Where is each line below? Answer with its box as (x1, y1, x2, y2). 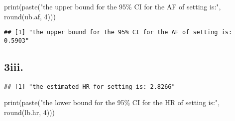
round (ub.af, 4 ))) (4, 11, 56, 21)
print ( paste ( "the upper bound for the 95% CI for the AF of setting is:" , (4, 1, 221, 11)
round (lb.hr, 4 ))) (4, 107, 55, 117)
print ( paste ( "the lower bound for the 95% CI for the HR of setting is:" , (4, 97, 220, 108)
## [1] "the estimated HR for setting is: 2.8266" (4, 83, 175, 90)
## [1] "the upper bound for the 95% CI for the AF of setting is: (4, 29, 233, 36)
